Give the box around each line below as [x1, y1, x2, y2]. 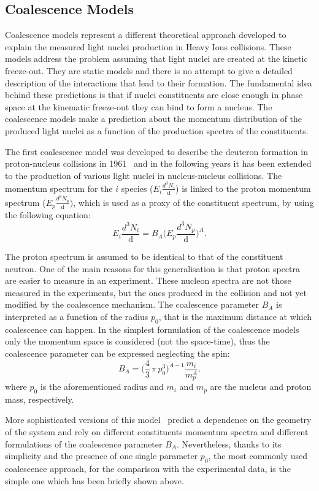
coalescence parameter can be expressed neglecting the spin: [5, 346, 230, 359]
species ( [121, 181, 153, 194]
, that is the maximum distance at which [158, 310, 312, 322]
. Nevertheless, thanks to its [176, 437, 282, 450]
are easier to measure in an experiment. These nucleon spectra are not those [5, 274, 291, 287]
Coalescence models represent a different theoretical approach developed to [5, 28, 286, 41]
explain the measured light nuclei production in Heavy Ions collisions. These [5, 40, 291, 53]
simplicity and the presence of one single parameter [5, 449, 198, 462]
